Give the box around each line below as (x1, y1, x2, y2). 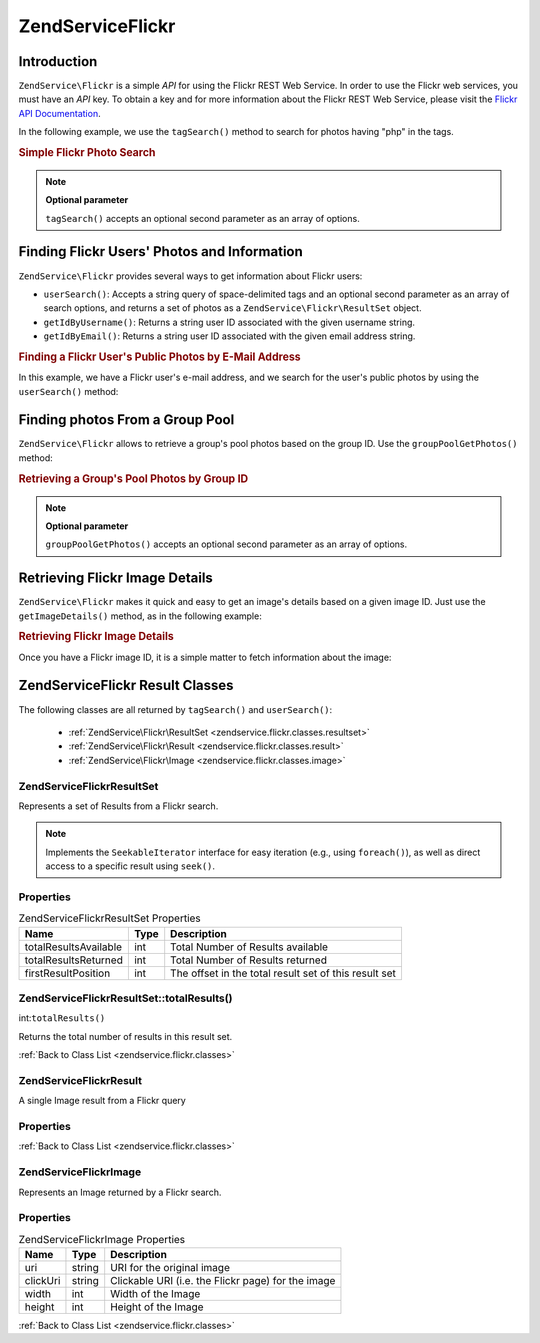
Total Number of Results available (170, 940, 329, 954)
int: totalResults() (18, 1012, 106, 1024)
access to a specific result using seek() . (45, 860, 215, 872)
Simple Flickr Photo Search (18, 146, 156, 160)
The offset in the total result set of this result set (170, 966, 397, 980)
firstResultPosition (24, 966, 111, 980)
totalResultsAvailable (24, 940, 123, 954)
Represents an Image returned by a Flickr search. (18, 1186, 222, 1198)
